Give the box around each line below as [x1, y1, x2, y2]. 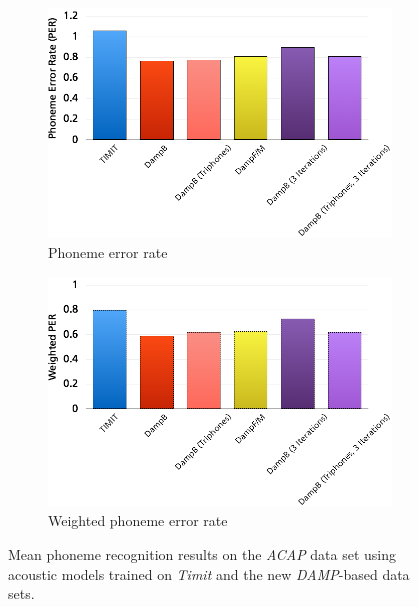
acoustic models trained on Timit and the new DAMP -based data [8, 563, 410, 584]
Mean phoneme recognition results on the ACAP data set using [8, 544, 397, 565]
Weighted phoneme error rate [48, 510, 228, 531]
